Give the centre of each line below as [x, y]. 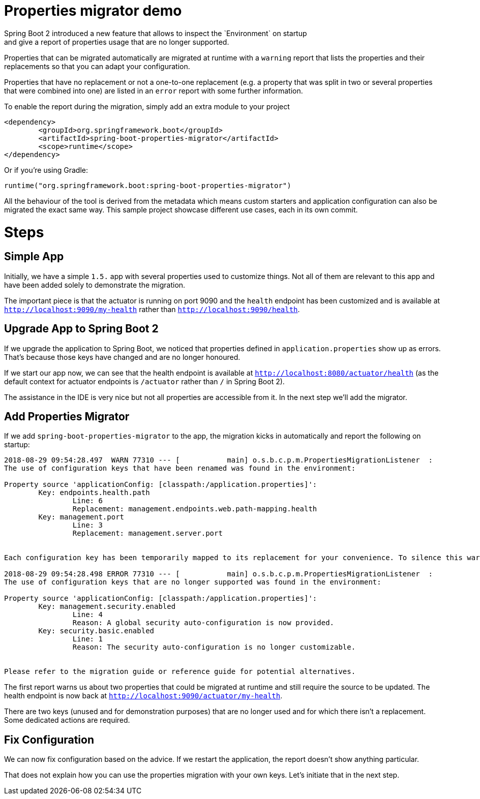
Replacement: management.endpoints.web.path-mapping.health [195, 509]
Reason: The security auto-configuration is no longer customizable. [214, 647]
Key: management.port [81, 517]
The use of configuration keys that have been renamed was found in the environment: [180, 468]
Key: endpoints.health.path [94, 493]
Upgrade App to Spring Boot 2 [81, 329]
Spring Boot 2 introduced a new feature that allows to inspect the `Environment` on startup [156, 33]
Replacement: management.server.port [147, 533]
